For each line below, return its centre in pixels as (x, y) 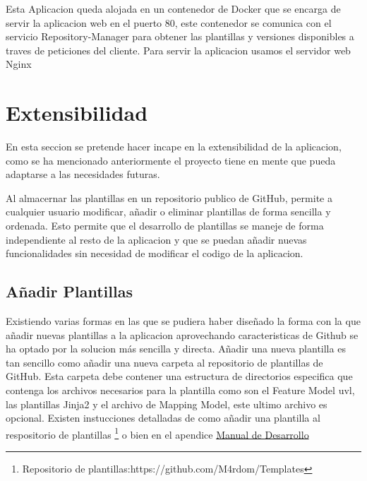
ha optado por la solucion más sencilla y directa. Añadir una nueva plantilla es (176, 349)
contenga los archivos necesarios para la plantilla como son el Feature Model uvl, (180, 390)
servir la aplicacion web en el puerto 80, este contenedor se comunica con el (169, 22)
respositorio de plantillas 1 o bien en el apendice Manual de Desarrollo (157, 433)
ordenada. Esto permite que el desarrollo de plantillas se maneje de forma (165, 226)
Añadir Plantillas (69, 291)
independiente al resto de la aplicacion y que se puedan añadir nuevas (156, 239)
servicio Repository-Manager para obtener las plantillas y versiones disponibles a (180, 36)
